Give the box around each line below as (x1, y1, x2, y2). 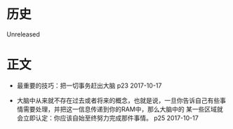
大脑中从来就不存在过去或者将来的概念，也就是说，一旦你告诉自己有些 (16, 96, 220, 104)
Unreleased (6, 29, 40, 39)
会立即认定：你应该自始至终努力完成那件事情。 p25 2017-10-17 (16, 114, 199, 122)
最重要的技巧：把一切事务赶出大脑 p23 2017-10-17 (16, 81, 162, 90)
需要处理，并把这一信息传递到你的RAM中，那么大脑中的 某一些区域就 (22, 104, 224, 113)
